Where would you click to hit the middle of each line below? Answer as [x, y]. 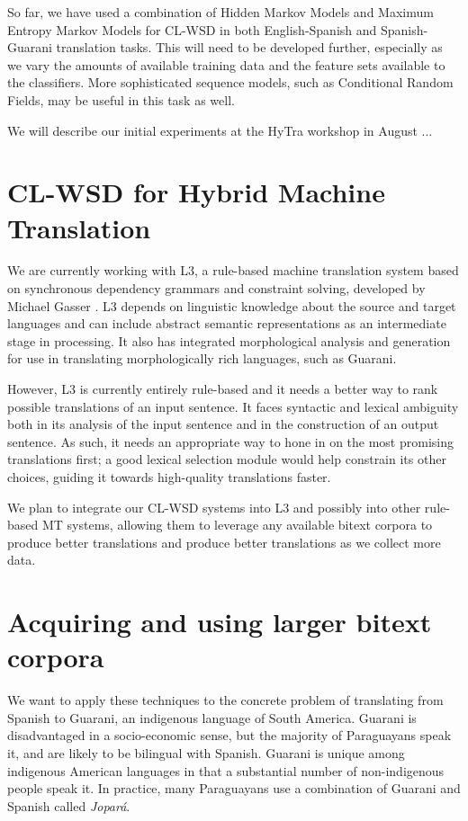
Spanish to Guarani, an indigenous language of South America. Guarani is [212, 717]
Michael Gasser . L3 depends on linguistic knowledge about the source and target [232, 305]
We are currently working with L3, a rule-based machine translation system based [233, 270]
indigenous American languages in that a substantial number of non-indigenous [226, 770]
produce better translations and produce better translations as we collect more [224, 542]
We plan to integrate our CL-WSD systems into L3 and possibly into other [214, 507]
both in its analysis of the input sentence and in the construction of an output [223, 424]
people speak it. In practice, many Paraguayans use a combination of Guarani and [234, 788]
